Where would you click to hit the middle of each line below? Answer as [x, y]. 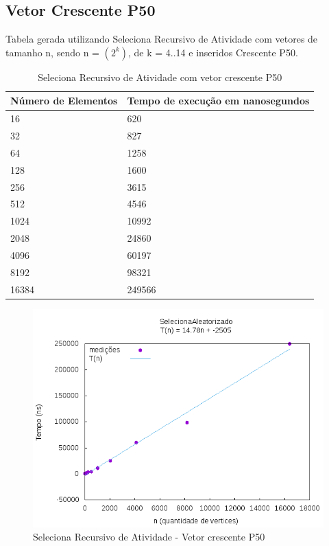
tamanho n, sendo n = [52, 52]
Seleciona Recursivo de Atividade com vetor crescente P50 [160, 77]
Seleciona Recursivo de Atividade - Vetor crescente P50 [149, 537]
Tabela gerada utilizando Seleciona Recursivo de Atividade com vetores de [162, 39]
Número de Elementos [64, 101]
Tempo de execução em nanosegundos [218, 101]
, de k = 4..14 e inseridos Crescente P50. [213, 52]
